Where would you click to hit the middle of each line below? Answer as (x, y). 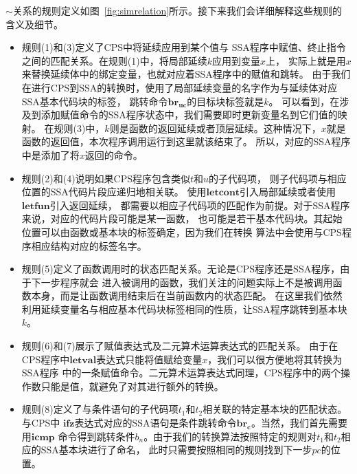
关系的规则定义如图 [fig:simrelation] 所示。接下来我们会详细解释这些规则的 (177, 10)
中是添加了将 (50, 154)
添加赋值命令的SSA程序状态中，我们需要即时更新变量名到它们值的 (189, 115)
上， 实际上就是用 (306, 60)
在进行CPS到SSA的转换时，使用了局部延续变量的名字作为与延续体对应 (180, 87)
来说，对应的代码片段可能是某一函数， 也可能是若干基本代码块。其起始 (182, 218)
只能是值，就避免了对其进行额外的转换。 (132, 386)
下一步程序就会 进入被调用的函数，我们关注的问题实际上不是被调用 (182, 282)
